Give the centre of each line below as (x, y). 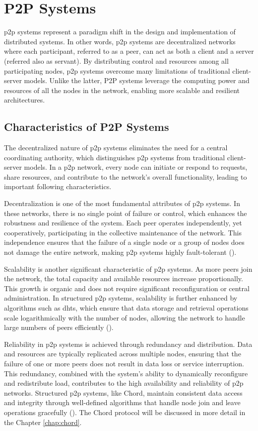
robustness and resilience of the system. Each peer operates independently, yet (123, 223)
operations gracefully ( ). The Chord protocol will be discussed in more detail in (125, 412)
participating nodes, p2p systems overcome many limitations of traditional (117, 70)
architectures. (25, 100)
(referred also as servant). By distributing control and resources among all (116, 60)
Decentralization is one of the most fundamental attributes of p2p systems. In (122, 203)
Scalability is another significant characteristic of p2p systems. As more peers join (128, 269)
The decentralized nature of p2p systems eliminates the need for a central (116, 148)
